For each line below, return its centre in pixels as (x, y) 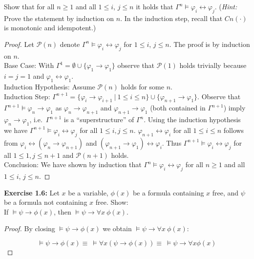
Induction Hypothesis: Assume (50, 86)
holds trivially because (213, 65)
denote (70, 44)
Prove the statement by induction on (59, 18)
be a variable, (88, 192)
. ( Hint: (226, 6)
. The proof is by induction (210, 44)
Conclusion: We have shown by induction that (73, 164)
